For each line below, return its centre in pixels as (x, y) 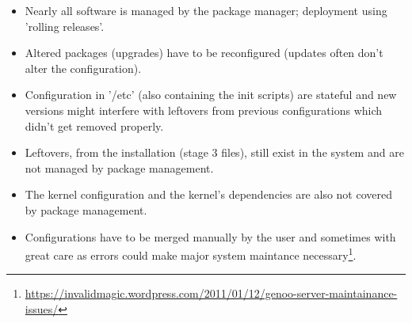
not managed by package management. (119, 167)
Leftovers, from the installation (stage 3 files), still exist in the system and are (214, 152)
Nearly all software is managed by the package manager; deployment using (206, 10)
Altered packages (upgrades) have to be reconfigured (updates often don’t (204, 53)
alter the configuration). (83, 68)
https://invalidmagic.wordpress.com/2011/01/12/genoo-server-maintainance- (211, 293)
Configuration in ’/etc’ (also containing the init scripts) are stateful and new (211, 95)
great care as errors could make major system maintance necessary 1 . (191, 254)
